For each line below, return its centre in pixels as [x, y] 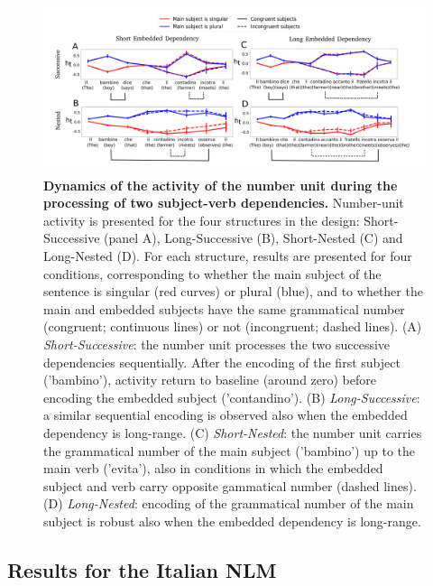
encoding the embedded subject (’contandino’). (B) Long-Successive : [232, 397]
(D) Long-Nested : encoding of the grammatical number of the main [229, 503]
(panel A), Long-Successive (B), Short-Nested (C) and [253, 238]
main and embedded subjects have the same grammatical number [224, 308]
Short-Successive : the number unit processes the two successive [217, 344]
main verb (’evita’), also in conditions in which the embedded [213, 468]
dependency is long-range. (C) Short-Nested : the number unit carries [233, 432]
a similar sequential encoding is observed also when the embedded [226, 415]
